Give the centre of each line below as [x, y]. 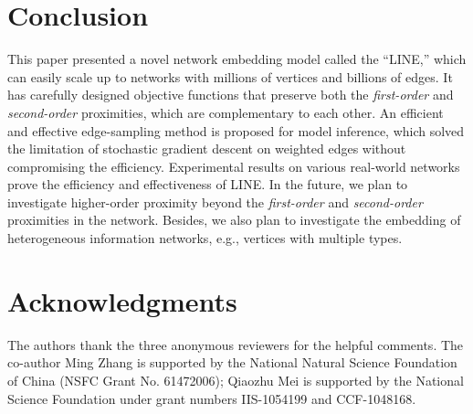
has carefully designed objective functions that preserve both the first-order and [231, 95]
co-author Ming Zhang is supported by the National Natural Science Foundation [232, 362]
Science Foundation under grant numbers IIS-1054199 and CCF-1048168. [212, 398]
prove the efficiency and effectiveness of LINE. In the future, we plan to [208, 184]
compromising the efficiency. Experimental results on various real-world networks [234, 166]
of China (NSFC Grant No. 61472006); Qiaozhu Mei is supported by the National [236, 380]
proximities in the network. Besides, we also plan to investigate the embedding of [234, 220]
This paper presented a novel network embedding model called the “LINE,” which [237, 59]
